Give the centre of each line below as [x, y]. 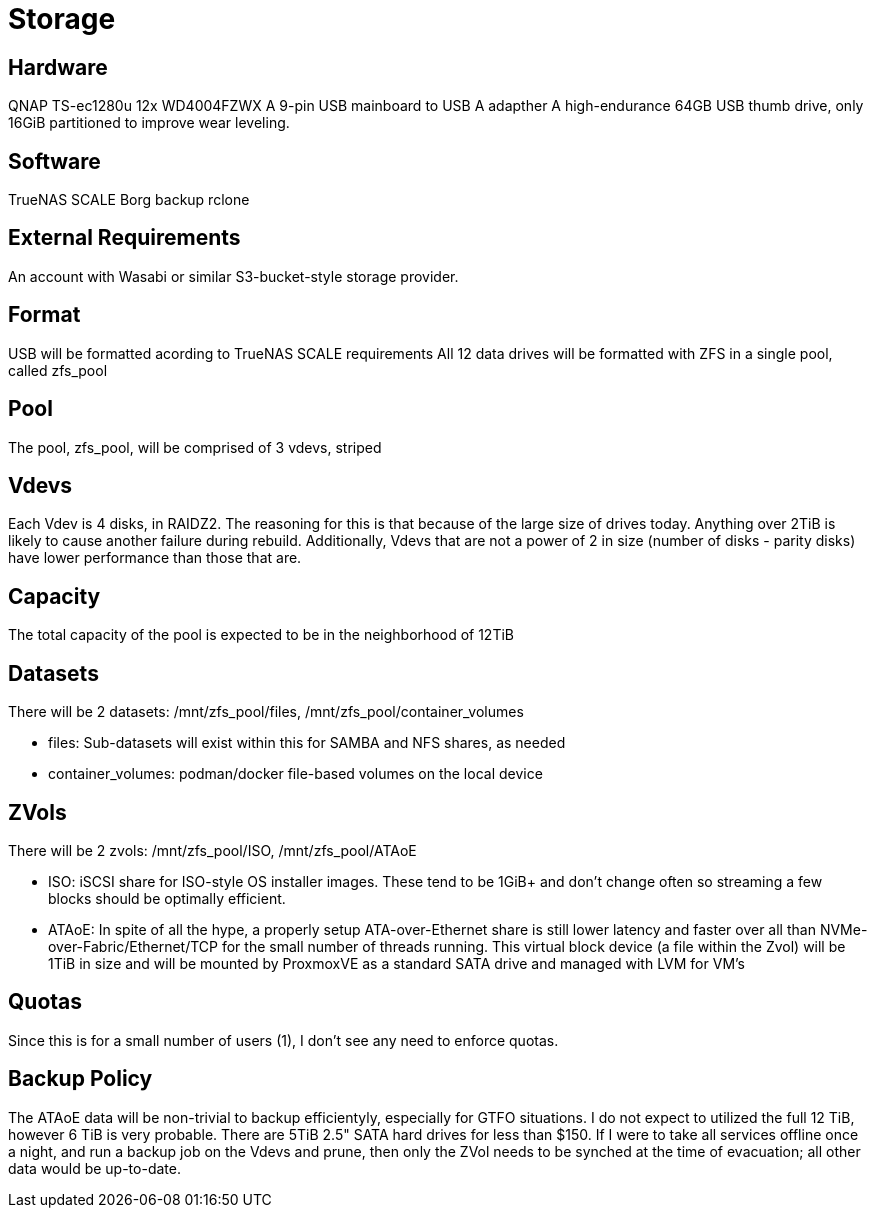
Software [54, 161]
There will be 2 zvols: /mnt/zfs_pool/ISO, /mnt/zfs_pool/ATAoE [212, 850]
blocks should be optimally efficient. [167, 898]
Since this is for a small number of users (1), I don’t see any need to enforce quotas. [283, 1040]
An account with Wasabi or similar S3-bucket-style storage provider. [233, 276]
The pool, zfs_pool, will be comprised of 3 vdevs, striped [195, 447]
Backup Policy [80, 1079]
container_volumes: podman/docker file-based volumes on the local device [295, 774]
